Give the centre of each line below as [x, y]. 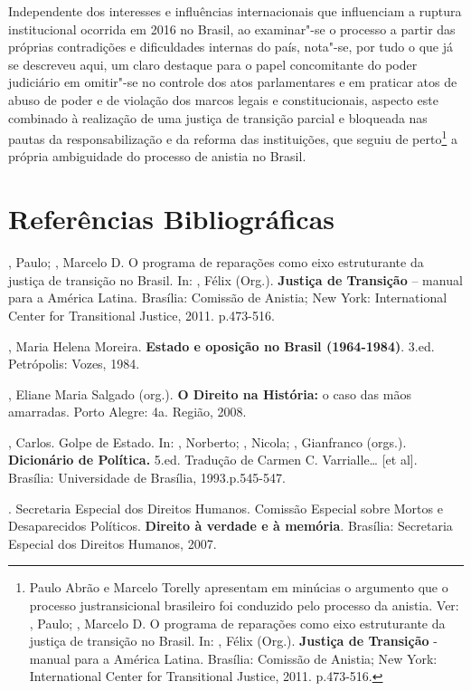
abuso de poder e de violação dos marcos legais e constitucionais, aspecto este [223, 99]
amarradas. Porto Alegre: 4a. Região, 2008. [127, 412]
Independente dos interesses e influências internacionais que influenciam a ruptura [235, 11]
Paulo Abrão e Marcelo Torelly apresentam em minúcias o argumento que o [239, 587]
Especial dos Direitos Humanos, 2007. [113, 543]
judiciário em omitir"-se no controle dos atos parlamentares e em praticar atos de [233, 82]
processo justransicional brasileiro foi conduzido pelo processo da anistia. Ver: [244, 605]
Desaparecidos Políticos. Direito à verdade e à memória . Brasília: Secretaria [231, 526]
